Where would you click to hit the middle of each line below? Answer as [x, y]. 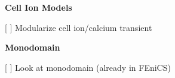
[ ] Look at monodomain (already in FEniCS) [88, 67]
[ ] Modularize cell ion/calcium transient [79, 27]
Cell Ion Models [39, 7]
